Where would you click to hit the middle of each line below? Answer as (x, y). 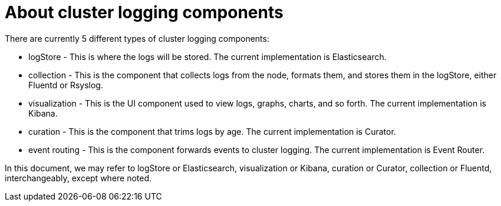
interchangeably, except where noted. (78, 178)
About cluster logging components (144, 12)
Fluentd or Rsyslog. (66, 85)
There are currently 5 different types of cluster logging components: (137, 38)
